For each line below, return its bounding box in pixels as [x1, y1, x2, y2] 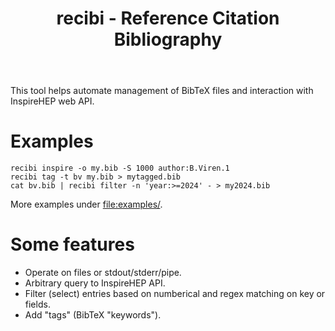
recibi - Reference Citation [56, 7, 280, 30]
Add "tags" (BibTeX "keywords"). [24, 309, 162, 321]
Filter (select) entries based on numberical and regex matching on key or [24, 288, 326, 300]
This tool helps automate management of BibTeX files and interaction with [10, 85, 314, 97]
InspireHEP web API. [10, 95, 95, 107]
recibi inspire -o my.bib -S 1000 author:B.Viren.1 [10, 163, 230, 174]
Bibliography [113, 28, 223, 51]
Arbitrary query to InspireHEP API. [24, 277, 166, 289]
